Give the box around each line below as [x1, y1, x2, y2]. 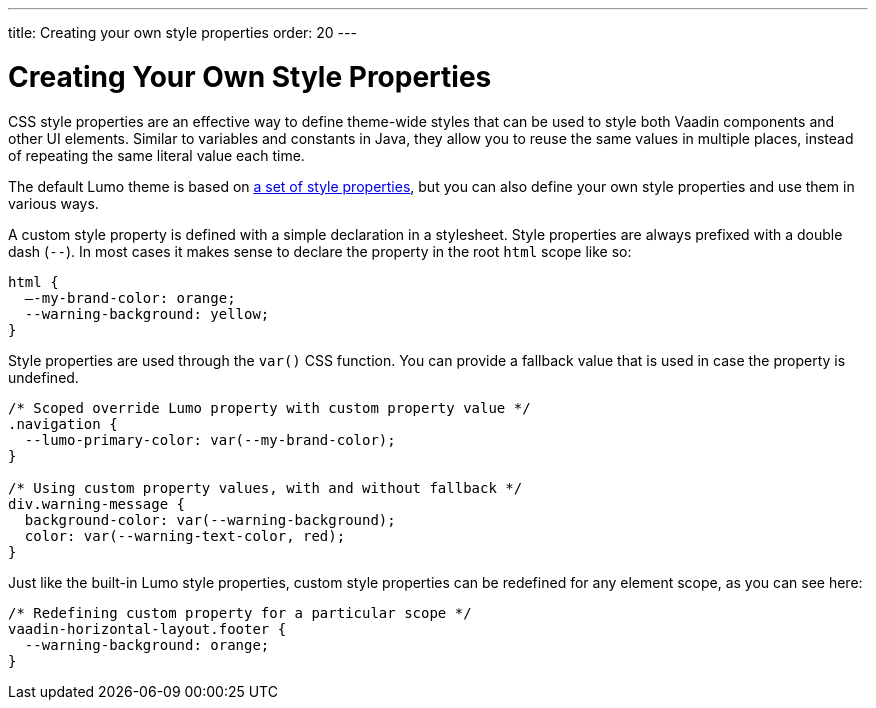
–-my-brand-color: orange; [24, 289, 236, 306]
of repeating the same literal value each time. [8, 146, 305, 164]
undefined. [8, 368, 79, 386]
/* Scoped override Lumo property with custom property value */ [8, 399, 531, 416]
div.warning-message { [8, 495, 186, 512]
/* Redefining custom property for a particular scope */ [8, 604, 472, 621]
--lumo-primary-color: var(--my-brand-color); [24, 431, 396, 448]
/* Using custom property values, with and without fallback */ [8, 479, 523, 496]
